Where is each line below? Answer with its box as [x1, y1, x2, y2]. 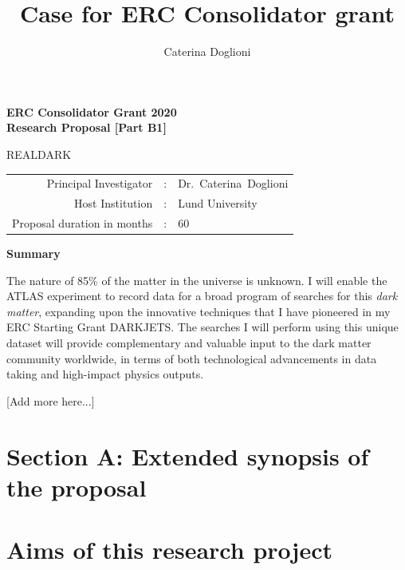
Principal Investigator [46, 175, 153, 192]
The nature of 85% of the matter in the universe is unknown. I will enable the [6, 271, 387, 288]
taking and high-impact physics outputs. [6, 366, 204, 382]
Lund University [178, 195, 258, 212]
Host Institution [74, 195, 153, 212]
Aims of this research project [6, 533, 332, 566]
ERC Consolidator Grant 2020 [6, 103, 177, 120]
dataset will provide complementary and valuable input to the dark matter [6, 334, 372, 350]
